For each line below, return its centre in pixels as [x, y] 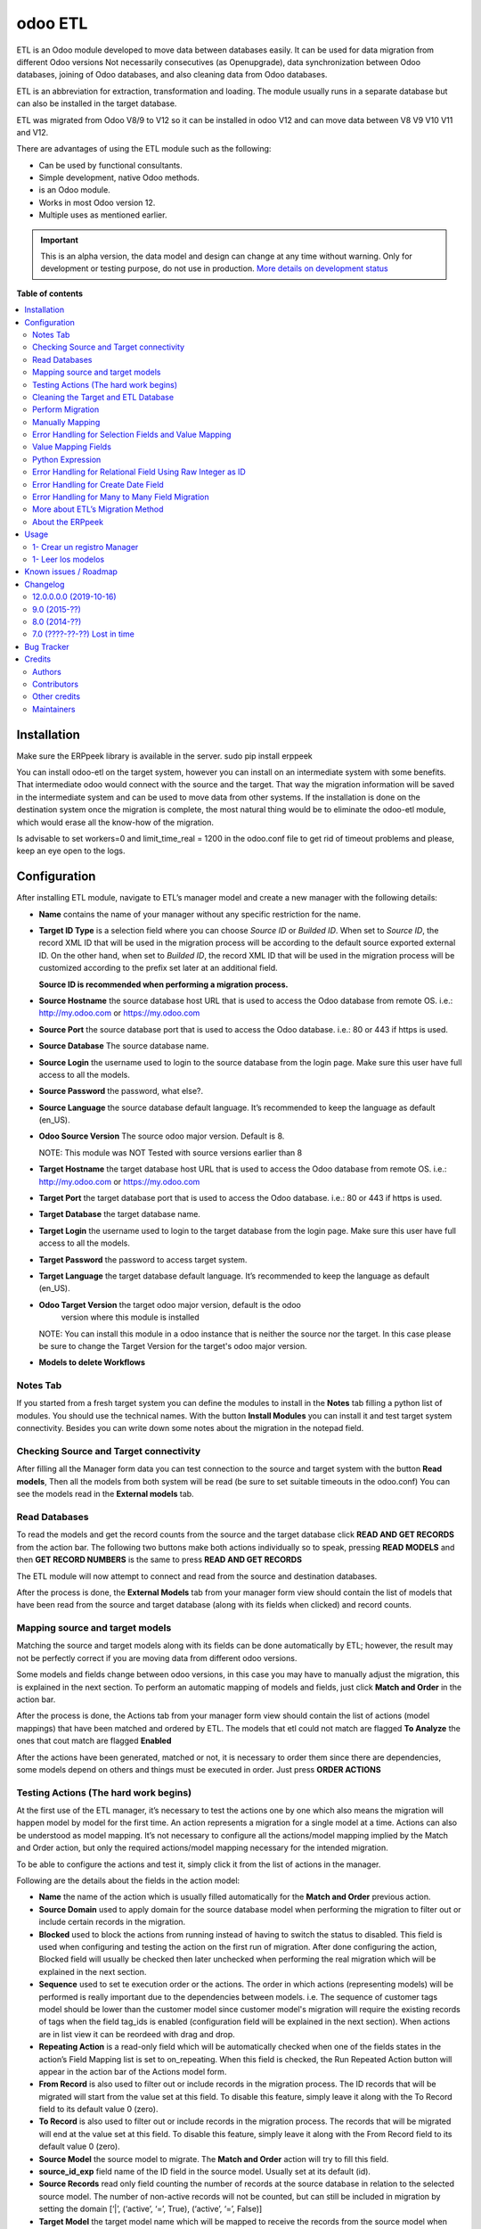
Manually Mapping [66, 422]
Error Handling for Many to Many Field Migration [121, 497]
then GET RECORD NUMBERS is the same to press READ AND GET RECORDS [159, 1559]
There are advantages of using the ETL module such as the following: [144, 149]
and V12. [33, 132]
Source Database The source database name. [124, 1046]
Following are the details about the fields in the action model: [128, 1880]
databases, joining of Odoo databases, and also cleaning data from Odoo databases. [172, 75]
